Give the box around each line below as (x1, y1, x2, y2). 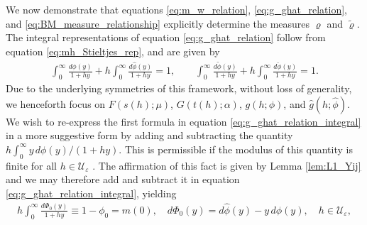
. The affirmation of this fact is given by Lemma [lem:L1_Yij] (92, 158, 361, 172)
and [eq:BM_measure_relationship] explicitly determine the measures (6, 16, 310, 31)
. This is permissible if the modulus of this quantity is (119, 141, 353, 156)
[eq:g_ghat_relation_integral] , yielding (6, 185, 177, 200)
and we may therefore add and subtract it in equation (6, 172, 240, 187)
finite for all (6, 158, 57, 172)
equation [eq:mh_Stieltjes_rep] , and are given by (6, 43, 220, 58)
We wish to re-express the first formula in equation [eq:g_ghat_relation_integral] (6, 114, 361, 128)
